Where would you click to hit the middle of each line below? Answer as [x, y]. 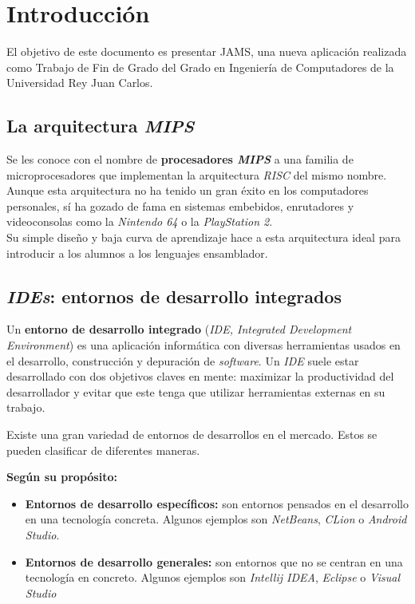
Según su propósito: [62, 477]
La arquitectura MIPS [101, 126]
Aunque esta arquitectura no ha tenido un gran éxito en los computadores [188, 190]
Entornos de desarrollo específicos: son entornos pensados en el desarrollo [217, 503]
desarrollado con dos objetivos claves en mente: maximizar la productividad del [200, 376]
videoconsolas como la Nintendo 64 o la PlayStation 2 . [140, 221]
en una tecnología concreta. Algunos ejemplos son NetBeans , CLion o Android [216, 519]
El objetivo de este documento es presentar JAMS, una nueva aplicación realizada [207, 51]
